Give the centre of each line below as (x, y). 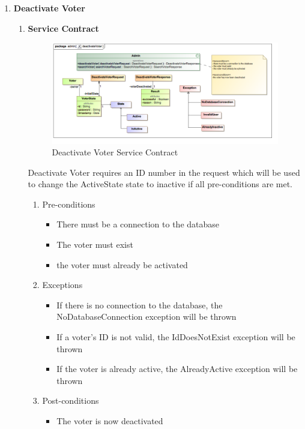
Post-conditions (71, 400)
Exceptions (62, 285)
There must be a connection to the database (138, 224)
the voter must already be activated (122, 264)
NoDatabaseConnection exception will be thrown (146, 316)
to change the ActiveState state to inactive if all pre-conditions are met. (160, 184)
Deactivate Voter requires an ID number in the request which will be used (164, 172)
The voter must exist (95, 244)
